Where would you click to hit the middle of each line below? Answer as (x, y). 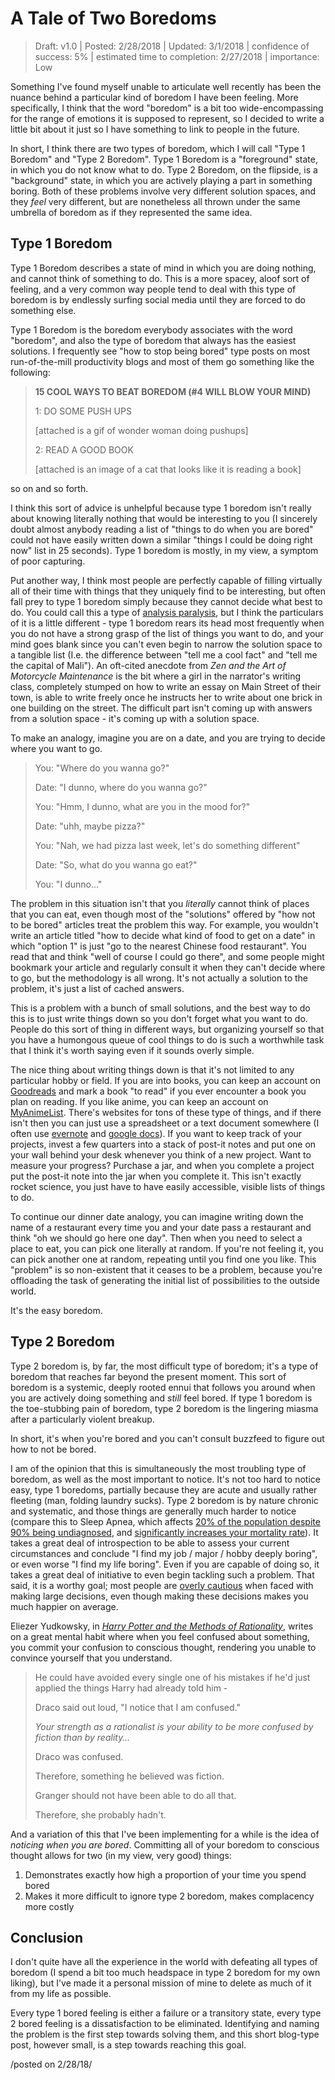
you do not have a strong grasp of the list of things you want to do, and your (167, 633)
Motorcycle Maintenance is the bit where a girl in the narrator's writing (156, 676)
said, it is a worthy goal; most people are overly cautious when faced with (162, 1585)
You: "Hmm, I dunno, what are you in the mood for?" (142, 806)
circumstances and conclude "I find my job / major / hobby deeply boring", (164, 1553)
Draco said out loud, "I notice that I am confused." (137, 1707)
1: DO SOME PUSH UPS (83, 411)
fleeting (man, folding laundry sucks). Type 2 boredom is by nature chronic (164, 1500)
